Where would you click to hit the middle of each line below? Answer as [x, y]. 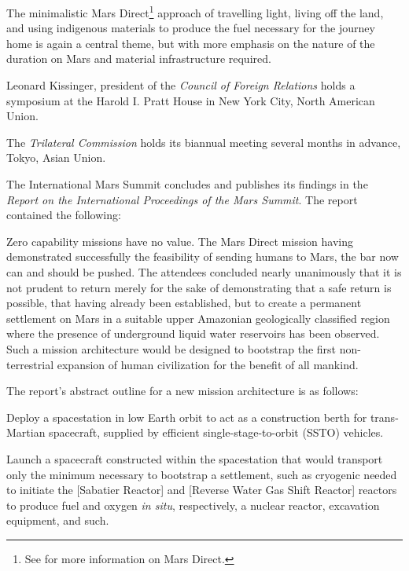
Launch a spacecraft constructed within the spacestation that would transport [195, 458]
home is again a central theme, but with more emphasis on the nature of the [191, 43]
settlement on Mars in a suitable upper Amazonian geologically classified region [198, 318]
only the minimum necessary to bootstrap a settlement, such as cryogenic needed [202, 474]
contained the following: [64, 215]
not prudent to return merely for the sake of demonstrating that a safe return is [199, 287]
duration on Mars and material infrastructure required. [139, 59]
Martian [26, 432]
